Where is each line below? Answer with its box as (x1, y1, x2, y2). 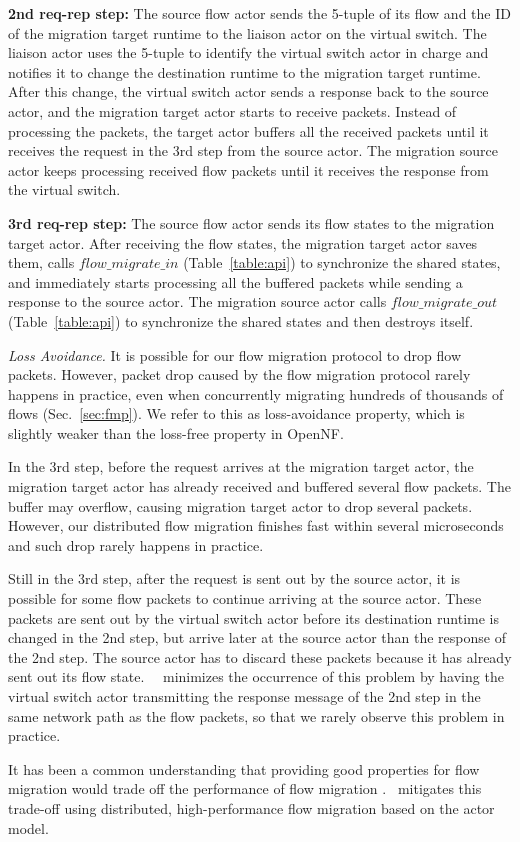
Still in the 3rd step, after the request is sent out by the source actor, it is (8, 568, 461, 589)
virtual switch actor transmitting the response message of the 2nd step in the (8, 686, 481, 706)
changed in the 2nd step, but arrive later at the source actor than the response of (8, 627, 506, 648)
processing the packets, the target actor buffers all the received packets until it (8, 120, 489, 141)
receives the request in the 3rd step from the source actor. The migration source (8, 140, 498, 161)
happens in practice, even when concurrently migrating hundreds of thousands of (8, 383, 504, 404)
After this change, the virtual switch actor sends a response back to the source (8, 81, 489, 102)
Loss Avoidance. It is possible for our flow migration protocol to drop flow (8, 344, 462, 365)
